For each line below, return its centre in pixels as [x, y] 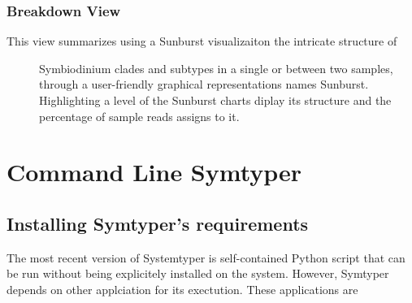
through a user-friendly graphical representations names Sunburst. [204, 84]
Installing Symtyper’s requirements [158, 223]
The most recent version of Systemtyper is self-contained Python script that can [206, 257]
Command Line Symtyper [154, 172]
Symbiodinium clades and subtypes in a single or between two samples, [216, 68]
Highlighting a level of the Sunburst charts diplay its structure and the [215, 100]
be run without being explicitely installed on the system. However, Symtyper [198, 273]
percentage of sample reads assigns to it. [139, 116]
